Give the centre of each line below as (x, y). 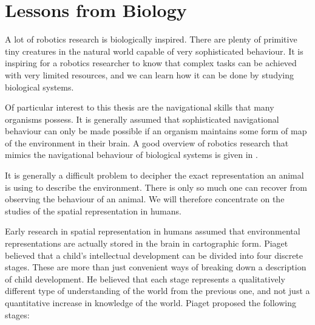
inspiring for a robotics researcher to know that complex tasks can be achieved (151, 63)
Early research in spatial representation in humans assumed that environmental (153, 231)
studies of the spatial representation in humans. (93, 210)
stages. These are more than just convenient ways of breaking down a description (156, 267)
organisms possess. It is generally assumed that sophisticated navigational (142, 119)
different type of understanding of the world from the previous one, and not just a (157, 291)
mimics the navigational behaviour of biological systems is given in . (131, 155)
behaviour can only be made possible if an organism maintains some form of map (156, 131)
